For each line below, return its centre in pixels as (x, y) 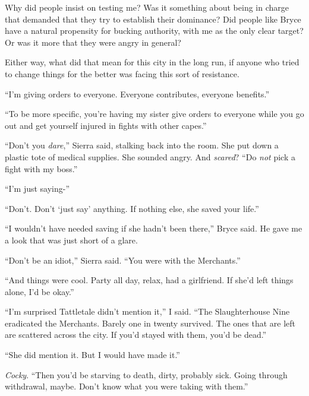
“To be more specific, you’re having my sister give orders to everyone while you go (154, 114)
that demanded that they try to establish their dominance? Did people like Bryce (153, 19)
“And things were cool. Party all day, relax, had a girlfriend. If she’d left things (149, 280)
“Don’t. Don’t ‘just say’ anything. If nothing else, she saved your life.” (132, 208)
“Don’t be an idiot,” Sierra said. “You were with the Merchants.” (123, 260)
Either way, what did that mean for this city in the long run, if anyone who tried (152, 62)
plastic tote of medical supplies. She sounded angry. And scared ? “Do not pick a (150, 156)
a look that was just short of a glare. (71, 240)
